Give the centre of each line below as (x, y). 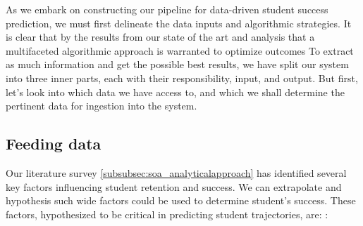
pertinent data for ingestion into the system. (101, 106)
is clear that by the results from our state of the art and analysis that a (160, 37)
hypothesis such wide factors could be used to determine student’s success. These (181, 200)
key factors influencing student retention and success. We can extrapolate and (174, 186)
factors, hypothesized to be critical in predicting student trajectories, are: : (167, 214)
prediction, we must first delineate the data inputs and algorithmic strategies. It (179, 23)
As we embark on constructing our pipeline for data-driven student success (167, 9)
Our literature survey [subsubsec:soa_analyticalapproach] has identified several (176, 172)
